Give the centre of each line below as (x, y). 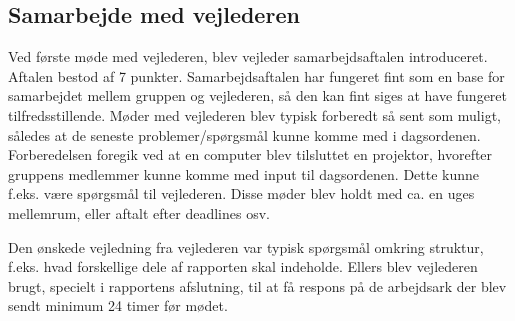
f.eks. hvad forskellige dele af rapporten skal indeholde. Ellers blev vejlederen (243, 266)
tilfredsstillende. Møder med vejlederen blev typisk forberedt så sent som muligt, (254, 114)
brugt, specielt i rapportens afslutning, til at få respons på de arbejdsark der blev (257, 285)
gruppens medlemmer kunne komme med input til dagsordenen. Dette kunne (244, 173)
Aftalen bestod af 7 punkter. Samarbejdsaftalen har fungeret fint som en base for (256, 75)
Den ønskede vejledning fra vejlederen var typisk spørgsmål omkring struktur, (246, 246)
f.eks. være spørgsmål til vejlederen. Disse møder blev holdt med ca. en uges (241, 193)
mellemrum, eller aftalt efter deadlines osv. (139, 212)
